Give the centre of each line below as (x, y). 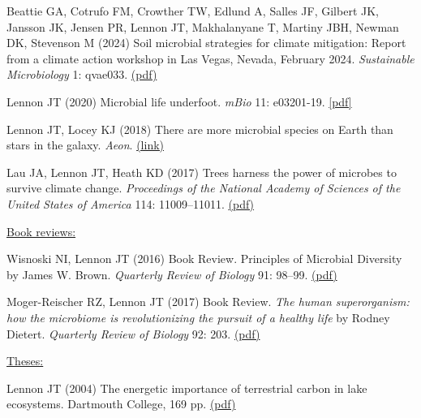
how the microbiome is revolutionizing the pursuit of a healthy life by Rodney (198, 317)
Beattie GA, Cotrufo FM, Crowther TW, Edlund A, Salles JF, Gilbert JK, (193, 11)
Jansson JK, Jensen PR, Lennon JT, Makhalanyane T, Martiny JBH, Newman (203, 26)
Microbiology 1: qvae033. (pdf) (82, 74)
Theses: (25, 361)
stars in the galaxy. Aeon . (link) (86, 145)
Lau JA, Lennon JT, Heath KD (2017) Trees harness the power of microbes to (202, 172)
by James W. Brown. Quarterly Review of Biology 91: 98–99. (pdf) (172, 274)
